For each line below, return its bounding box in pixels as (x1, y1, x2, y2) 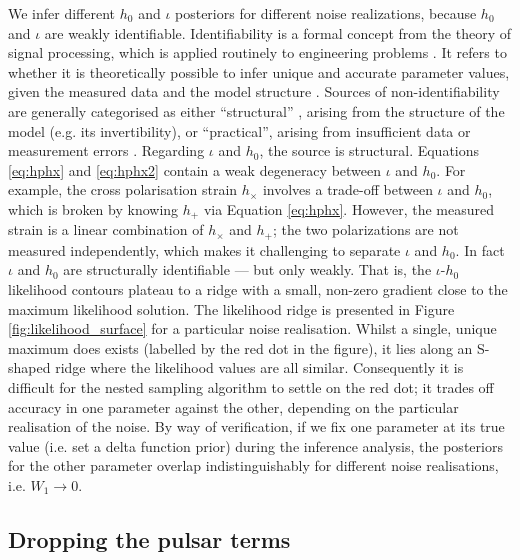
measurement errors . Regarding (8, 140, 205, 161)
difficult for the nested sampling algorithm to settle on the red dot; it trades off (8, 377, 494, 397)
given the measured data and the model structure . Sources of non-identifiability (8, 81, 500, 102)
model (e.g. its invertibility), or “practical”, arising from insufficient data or (8, 120, 471, 141)
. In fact (455, 239, 505, 260)
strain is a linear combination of (8, 219, 204, 240)
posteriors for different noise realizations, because (175, 3, 477, 23)
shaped (8, 357, 51, 378)
